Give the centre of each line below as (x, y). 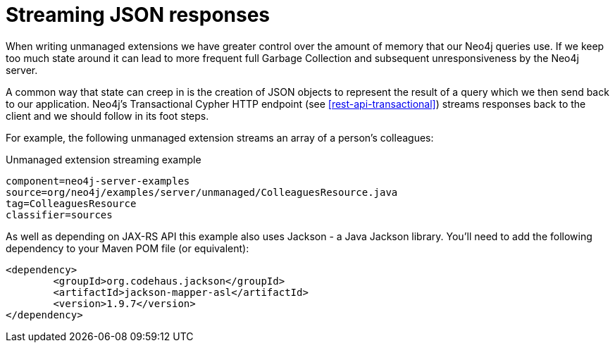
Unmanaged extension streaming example (104, 159)
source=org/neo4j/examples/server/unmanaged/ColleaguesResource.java (202, 192)
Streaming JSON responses (138, 15)
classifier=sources (59, 215)
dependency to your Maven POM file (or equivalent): (128, 248)
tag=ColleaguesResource (71, 203)
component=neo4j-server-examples (98, 181)
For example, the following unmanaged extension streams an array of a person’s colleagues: (220, 137)
